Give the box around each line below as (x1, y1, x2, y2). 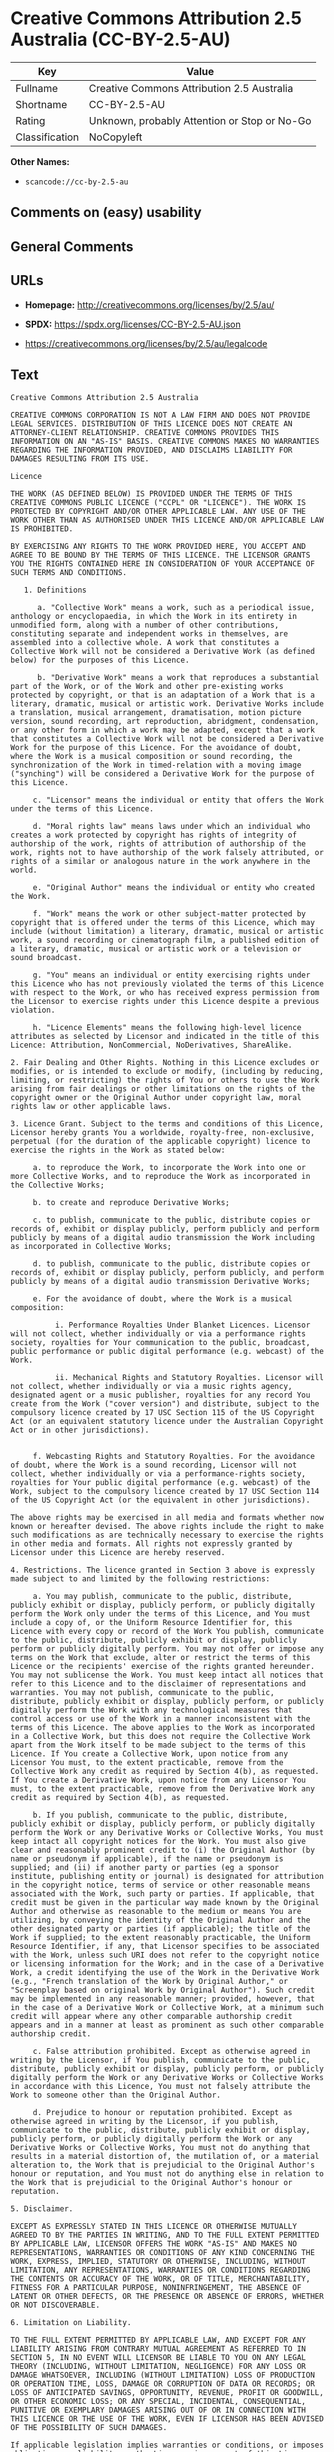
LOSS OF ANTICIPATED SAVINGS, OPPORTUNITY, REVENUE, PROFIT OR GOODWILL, (10, 2388, 325, 2398)
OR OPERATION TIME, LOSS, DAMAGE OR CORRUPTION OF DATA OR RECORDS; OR (10, 2379, 315, 2389)
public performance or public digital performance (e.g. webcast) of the (10, 1347, 325, 1357)
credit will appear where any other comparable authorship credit (10, 2012, 293, 2022)
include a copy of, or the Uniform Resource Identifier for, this (10, 1618, 293, 1628)
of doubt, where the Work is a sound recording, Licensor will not (10, 1460, 298, 1471)
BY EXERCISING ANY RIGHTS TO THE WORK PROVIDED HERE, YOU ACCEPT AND (10, 542, 307, 552)
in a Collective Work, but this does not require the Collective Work (10, 1732, 311, 1742)
